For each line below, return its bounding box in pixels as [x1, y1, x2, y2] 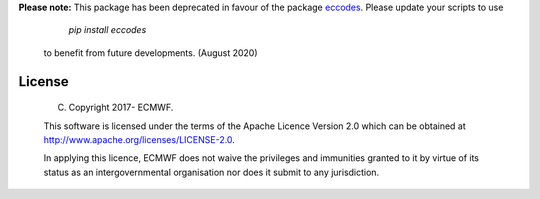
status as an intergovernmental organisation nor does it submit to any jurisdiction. [43, 166, 380, 178]
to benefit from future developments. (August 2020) [43, 46, 259, 59]
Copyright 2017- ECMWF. [68, 101, 174, 114]
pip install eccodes [68, 24, 147, 36]
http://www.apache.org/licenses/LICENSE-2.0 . [43, 133, 235, 145]
